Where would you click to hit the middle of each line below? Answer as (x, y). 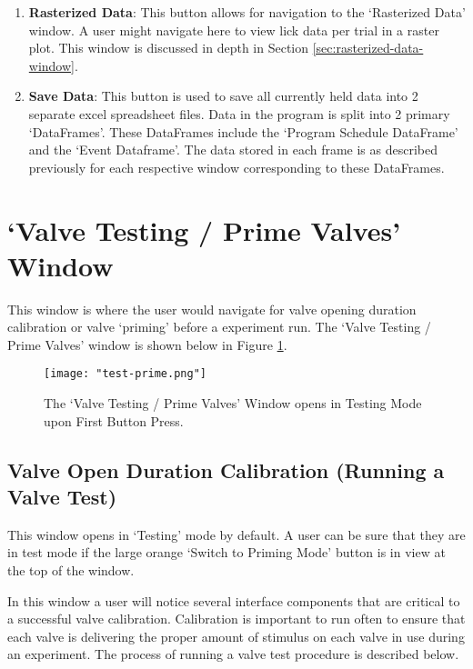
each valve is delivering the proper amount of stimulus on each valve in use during (236, 636)
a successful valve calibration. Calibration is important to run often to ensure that (236, 619)
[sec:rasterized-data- (368, 48)
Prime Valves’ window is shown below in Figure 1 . (147, 344)
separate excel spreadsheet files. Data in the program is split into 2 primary (239, 113)
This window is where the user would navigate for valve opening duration (212, 309)
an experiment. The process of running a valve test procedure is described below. (233, 654)
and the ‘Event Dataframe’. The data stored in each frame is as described (233, 150)
